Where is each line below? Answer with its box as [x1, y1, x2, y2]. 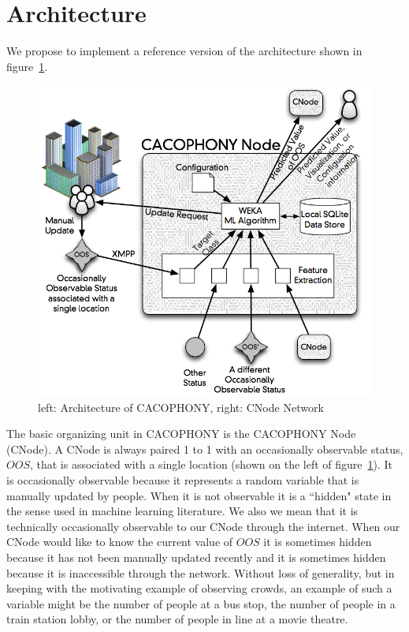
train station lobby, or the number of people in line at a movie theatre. [6, 611, 348, 627]
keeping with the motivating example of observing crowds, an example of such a [6, 580, 392, 596]
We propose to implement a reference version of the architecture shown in [6, 43, 363, 59]
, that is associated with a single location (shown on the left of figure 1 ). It [29, 456, 393, 473]
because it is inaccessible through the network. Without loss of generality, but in [6, 564, 395, 581]
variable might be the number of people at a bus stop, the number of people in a [6, 595, 396, 611]
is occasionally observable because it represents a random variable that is [6, 472, 359, 488]
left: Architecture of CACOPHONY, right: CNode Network [38, 398, 324, 415]
